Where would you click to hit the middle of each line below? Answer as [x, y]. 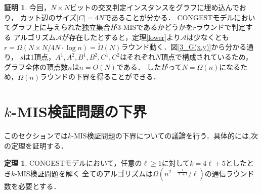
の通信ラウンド [229, 174]
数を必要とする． [32, 186]
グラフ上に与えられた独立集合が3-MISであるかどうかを [102, 27]
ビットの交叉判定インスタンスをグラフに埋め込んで [155, 7]
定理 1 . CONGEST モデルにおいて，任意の [73, 162]
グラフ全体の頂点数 [36, 66]
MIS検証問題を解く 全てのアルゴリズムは [85, 174]
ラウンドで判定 [221, 27]
